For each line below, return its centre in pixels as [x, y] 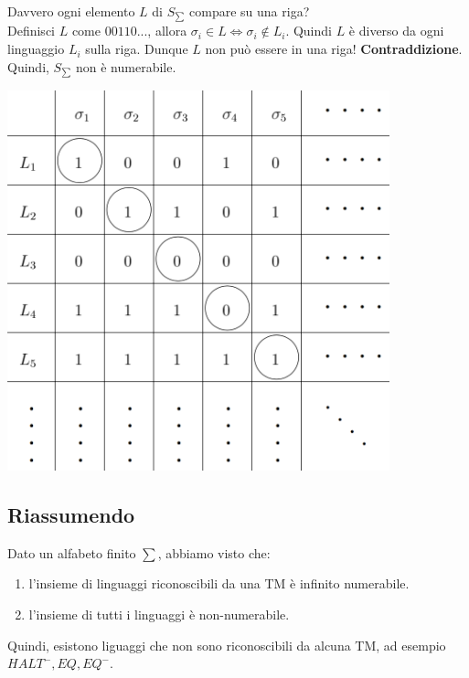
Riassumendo [71, 515]
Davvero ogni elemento [71, 11]
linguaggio [36, 49]
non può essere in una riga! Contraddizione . [334, 49]
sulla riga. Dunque [137, 49]
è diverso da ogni [396, 31]
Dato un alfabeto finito [72, 552]
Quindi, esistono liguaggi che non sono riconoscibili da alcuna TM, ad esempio [227, 645]
